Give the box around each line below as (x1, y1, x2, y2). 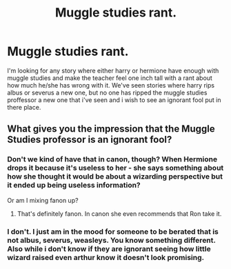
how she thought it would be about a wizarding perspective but (7, 172, 223, 181)
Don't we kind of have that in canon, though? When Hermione (7, 155, 218, 164)
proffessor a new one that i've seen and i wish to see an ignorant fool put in (7, 95, 221, 104)
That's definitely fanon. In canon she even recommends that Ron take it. (17, 209, 222, 218)
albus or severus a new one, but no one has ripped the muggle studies (7, 88, 208, 97)
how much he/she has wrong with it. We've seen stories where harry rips (7, 81, 215, 89)
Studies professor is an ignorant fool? (7, 134, 172, 146)
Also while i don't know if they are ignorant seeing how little (7, 243, 212, 253)
